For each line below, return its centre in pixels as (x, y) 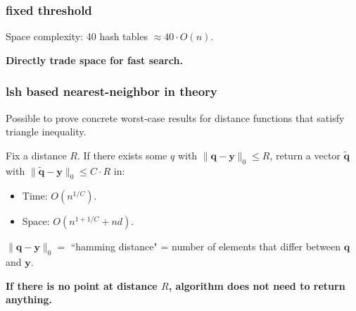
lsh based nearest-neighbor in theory (112, 91)
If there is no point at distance (82, 285)
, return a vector (305, 155)
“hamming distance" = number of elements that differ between (206, 246)
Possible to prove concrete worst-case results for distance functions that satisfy (175, 117)
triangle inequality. (46, 132)
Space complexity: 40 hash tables (77, 36)
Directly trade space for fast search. (94, 60)
